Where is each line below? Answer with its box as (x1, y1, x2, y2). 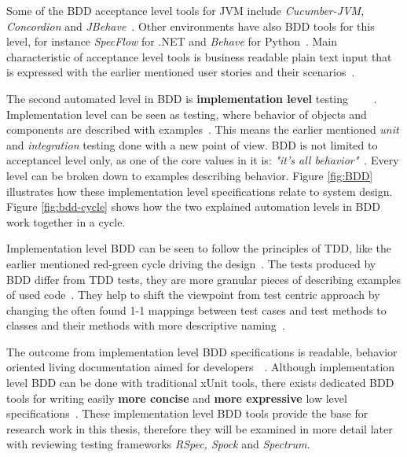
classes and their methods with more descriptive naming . (6, 317, 285, 334)
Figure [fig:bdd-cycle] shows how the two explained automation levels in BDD (6, 198, 380, 215)
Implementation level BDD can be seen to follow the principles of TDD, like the (6, 240, 391, 256)
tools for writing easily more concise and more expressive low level (6, 389, 347, 406)
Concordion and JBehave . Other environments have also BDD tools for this (6, 17, 375, 34)
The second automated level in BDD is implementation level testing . (6, 90, 377, 106)
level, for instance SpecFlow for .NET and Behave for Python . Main (6, 33, 338, 50)
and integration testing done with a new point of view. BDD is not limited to (6, 136, 378, 153)
